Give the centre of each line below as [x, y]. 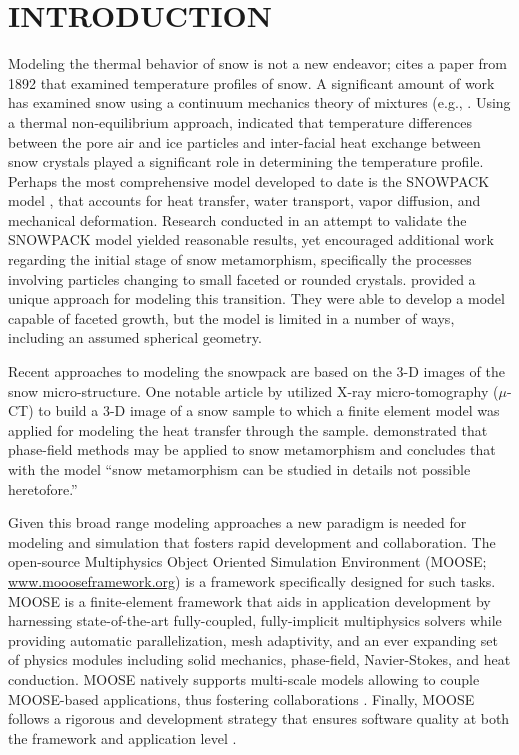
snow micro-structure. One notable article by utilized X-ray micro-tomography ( [253, 390]
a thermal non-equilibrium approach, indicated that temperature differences [240, 121]
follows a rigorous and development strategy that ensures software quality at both [259, 718]
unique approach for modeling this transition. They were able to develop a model [256, 298]
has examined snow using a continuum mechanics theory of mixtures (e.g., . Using [259, 102]
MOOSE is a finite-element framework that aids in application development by [249, 600]
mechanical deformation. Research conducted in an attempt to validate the [237, 219]
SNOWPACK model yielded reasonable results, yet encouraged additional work [251, 239]
